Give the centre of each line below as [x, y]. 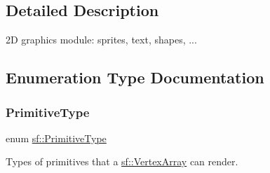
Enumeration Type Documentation [135, 77]
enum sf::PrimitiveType [56, 138]
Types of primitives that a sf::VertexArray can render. [122, 161]
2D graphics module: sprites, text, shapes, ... [101, 40]
